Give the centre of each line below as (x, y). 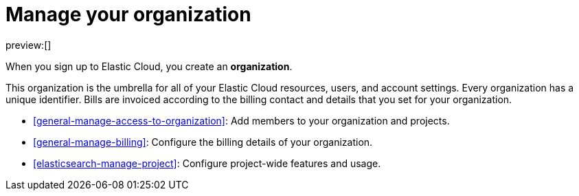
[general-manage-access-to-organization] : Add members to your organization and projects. (241, 120)
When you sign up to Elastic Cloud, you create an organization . (149, 66)
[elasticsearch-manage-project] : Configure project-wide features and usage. (207, 163)
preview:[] (29, 45)
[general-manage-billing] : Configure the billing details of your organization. (203, 142)
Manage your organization (128, 14)
